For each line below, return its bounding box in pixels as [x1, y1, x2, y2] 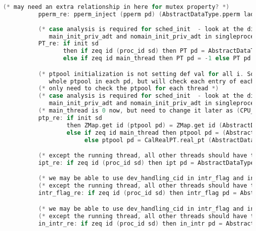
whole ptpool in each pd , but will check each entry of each [49, 77, 255, 85]
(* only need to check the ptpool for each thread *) [38, 85, 219, 92]
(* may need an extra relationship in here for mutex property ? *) [3, 3, 230, 10]
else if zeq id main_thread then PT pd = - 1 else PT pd [63, 55, 251, 62]
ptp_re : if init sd [38, 114, 102, 121]
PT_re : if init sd [38, 40, 99, 47]
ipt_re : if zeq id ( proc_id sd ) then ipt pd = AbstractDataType [38, 159, 255, 166]
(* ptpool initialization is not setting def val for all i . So [38, 70, 255, 77]
